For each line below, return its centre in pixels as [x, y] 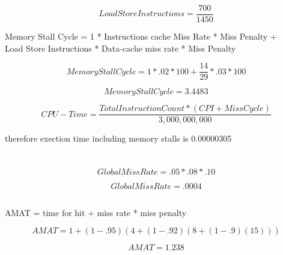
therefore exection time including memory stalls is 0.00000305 [118, 138]
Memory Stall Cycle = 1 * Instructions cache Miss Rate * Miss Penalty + [141, 36]
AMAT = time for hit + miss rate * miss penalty [96, 212]
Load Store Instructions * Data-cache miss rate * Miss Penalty [120, 48]
